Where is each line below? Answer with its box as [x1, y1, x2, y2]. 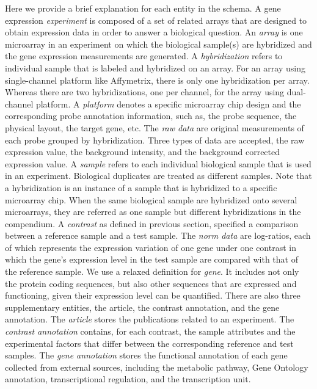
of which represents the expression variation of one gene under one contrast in [5, 241, 296, 253]
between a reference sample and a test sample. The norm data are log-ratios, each [5, 229, 311, 242]
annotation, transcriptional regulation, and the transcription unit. [5, 373, 251, 385]
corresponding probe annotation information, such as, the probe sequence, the [5, 109, 297, 122]
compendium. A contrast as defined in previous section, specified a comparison [5, 217, 299, 230]
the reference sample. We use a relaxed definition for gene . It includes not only [5, 265, 299, 278]
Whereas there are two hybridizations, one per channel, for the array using [5, 85, 285, 98]
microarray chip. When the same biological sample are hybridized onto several [5, 193, 297, 206]
